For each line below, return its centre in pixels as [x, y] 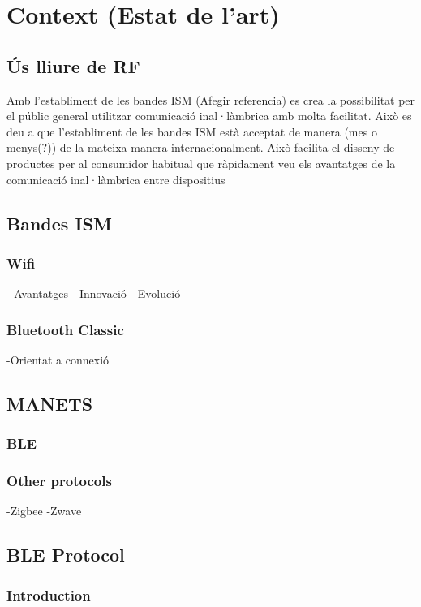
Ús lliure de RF [73, 65]
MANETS [50, 403]
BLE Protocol [66, 555]
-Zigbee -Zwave [44, 511]
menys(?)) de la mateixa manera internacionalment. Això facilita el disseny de [201, 147]
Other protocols [59, 481]
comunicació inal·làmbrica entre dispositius [116, 179]
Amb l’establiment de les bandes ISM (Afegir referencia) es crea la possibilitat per [211, 99]
